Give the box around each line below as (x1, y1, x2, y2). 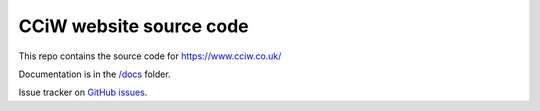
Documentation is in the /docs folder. (18, 68, 171, 80)
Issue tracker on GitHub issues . (18, 86, 148, 99)
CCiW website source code (18, 15, 249, 37)
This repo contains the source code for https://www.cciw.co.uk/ (18, 50, 282, 62)
